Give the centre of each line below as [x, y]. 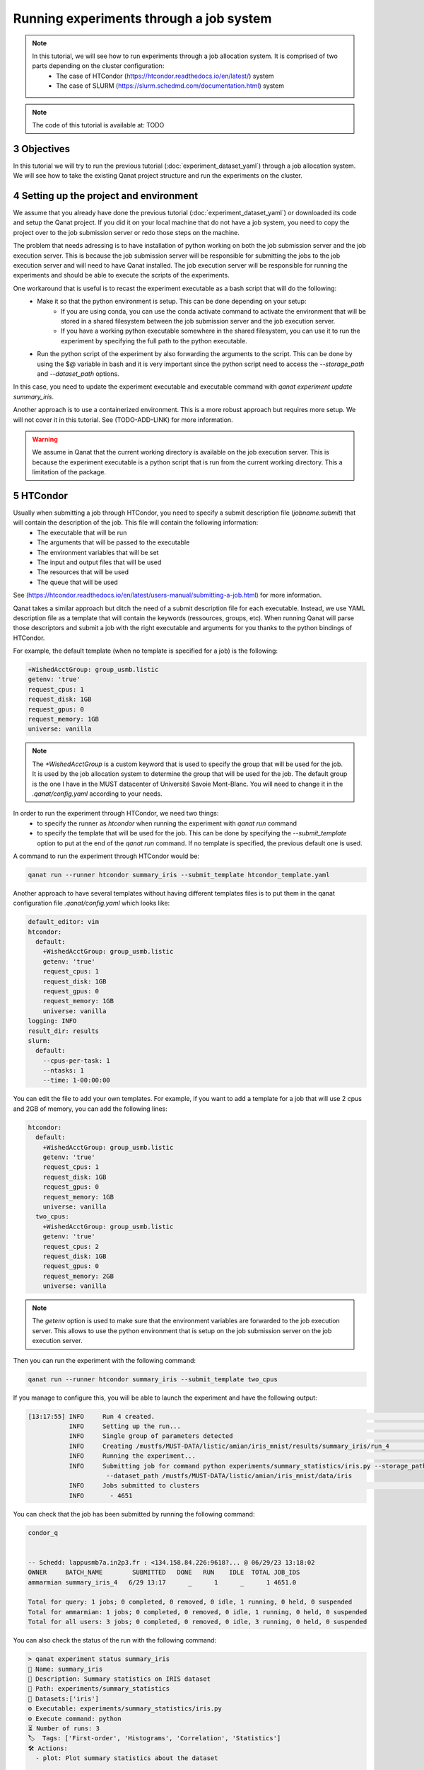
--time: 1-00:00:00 [77, 1080]
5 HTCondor [41, 496]
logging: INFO [52, 1021]
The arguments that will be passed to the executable [113, 542]
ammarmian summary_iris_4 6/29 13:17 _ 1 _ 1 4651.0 [162, 1582]
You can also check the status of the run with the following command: [115, 1640]
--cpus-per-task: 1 [77, 1061]
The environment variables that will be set [98, 552]
